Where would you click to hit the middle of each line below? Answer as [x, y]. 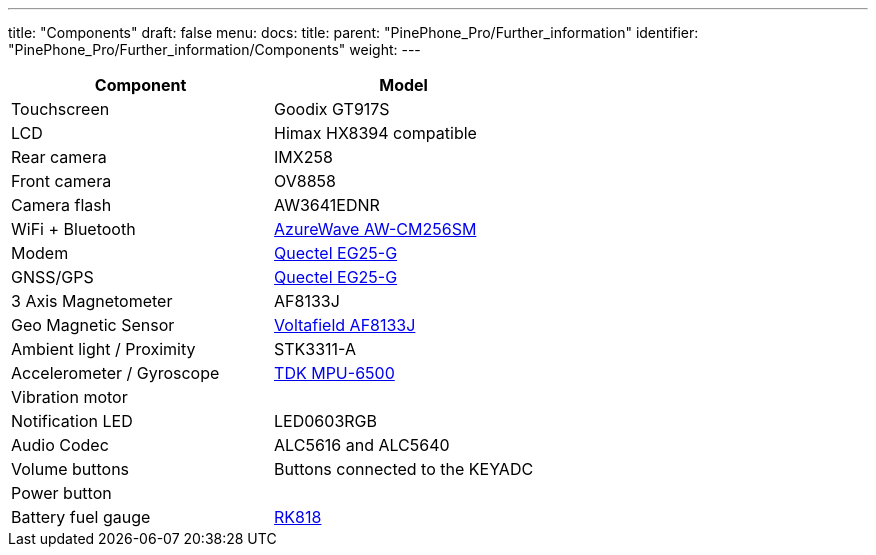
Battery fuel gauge [81, 517]
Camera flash [61, 205]
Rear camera [59, 157]
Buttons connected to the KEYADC [404, 469]
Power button [61, 493]
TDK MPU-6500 [334, 373]
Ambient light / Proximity [103, 349]
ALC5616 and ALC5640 [362, 445]
